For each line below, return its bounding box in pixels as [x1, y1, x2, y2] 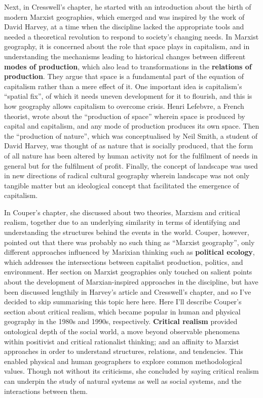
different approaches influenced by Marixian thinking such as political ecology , [4, 247, 255, 257]
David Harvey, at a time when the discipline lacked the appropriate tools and [4, 21, 244, 32]
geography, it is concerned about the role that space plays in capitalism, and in [4, 41, 250, 52]
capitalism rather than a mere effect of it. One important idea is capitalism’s [4, 81, 242, 91]
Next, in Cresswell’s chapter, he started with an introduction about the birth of [4, 2, 251, 12]
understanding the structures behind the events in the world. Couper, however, [4, 227, 249, 237]
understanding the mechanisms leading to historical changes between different [4, 51, 246, 61]
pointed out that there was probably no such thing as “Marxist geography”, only [4, 236, 255, 247]
